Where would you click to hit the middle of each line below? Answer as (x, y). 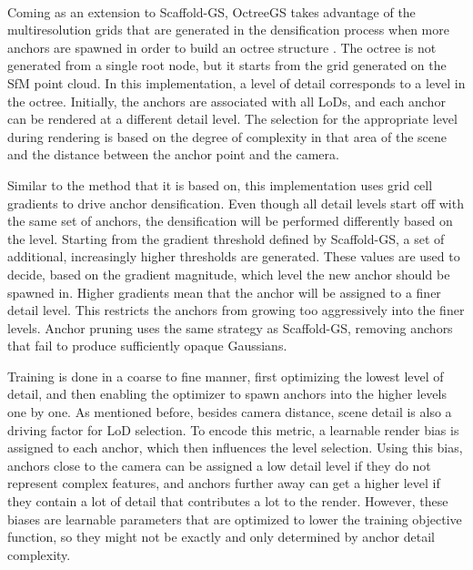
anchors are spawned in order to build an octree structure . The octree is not (222, 47)
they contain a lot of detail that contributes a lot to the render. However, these (228, 501)
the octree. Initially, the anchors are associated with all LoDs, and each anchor (226, 101)
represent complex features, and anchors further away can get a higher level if (224, 483)
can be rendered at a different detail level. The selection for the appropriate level (232, 119)
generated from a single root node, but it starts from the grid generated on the (227, 65)
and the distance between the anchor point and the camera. (173, 154)
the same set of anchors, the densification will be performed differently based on (230, 221)
